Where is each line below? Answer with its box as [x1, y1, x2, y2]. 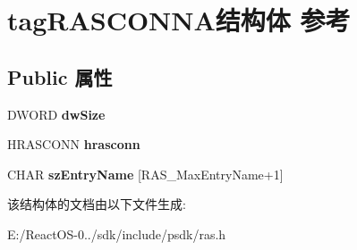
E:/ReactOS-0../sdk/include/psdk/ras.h [7, 224, 226, 243]
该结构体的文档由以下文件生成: [7, 195, 186, 213]
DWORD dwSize [7, 104, 106, 123]
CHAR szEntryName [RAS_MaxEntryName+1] [7, 164, 284, 183]
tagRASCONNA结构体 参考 [7, 2, 351, 38]
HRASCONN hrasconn [7, 135, 140, 154]
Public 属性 [7, 62, 113, 90]
